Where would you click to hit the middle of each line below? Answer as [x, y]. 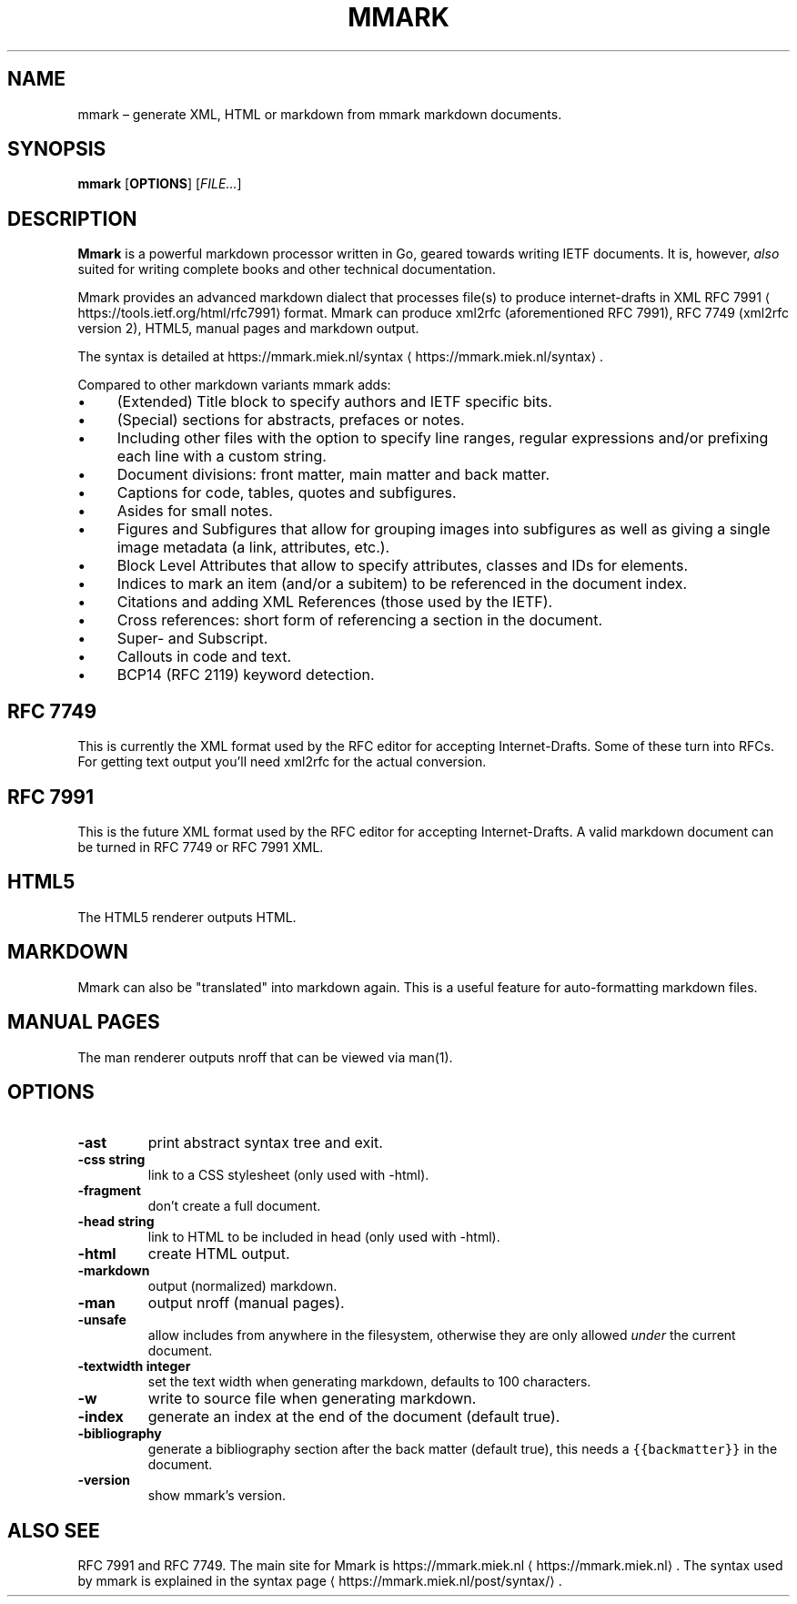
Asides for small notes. [195, 511]
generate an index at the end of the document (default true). [354, 1417]
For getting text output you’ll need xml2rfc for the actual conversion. [282, 762]
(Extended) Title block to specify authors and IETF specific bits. [334, 402]
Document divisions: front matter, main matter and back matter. [333, 475]
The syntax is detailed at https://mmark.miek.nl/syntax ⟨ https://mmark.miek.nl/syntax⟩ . [341, 357]
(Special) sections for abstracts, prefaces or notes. [291, 420]
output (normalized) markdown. [242, 1286]
